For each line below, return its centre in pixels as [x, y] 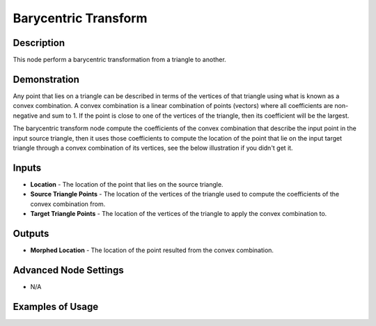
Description [39, 43]
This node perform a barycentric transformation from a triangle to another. [119, 60]
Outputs [31, 233]
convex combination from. [68, 204]
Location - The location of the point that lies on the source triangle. [127, 184]
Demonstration [46, 79]
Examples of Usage [56, 306]
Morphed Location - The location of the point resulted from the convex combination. [152, 250]
